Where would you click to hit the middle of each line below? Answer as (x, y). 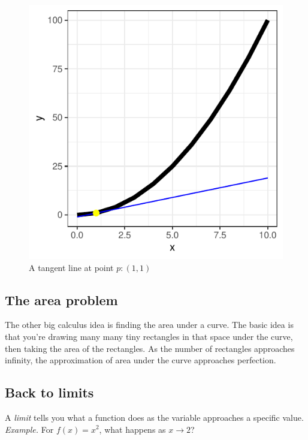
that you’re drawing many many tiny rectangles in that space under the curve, (149, 336)
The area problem (61, 299)
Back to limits (49, 392)
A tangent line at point (71, 267)
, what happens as (132, 429)
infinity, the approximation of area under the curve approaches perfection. (141, 360)
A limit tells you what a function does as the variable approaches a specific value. (154, 417)
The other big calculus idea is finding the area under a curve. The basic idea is (149, 325)
